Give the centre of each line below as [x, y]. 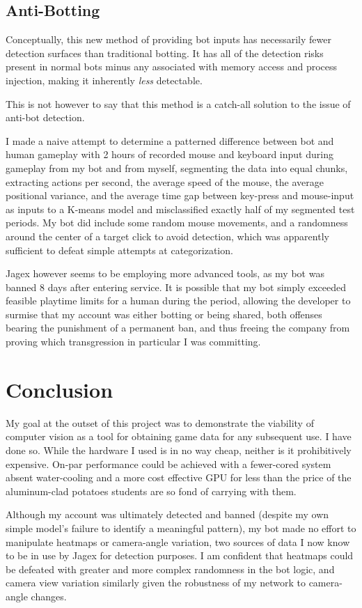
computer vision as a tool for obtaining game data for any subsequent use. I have [179, 436]
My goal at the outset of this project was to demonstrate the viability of [160, 422]
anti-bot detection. [45, 117]
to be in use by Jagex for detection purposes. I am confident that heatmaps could [180, 555]
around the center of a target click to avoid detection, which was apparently [167, 236]
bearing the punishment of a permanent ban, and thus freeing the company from [178, 328]
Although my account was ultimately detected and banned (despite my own [167, 514]
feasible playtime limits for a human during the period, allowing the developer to [178, 301]
